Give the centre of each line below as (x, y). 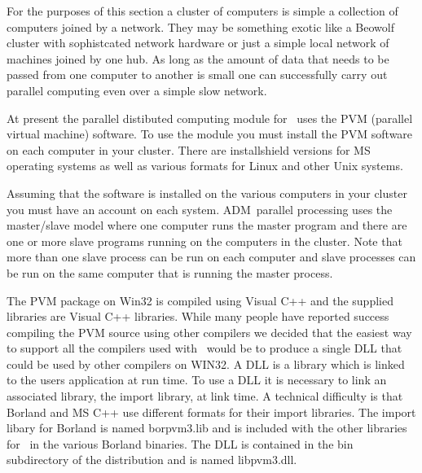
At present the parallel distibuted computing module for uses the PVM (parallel (210, 118)
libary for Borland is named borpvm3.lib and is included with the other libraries (207, 428)
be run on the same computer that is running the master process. (170, 272)
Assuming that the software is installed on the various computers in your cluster (207, 193)
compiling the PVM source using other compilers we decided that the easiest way (209, 332)
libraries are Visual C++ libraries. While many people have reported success (198, 316)
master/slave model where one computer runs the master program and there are (207, 225)
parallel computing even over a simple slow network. (137, 90)
